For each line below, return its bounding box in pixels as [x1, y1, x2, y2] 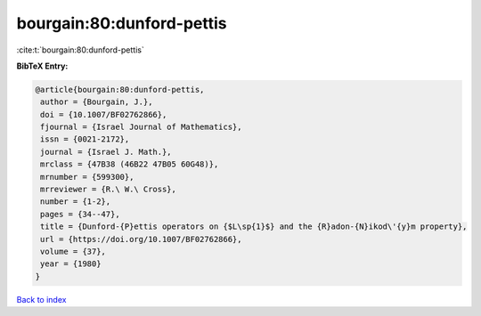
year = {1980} [40, 259, 102, 269]
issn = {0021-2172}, [40, 134, 130, 144]
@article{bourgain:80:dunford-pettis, [35, 85, 205, 94]
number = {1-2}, [40, 197, 111, 207]
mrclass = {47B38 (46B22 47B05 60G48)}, [40, 159, 219, 169]
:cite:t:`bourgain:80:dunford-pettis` [16, 45, 144, 55]
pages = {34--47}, [40, 209, 120, 219]
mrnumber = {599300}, [40, 172, 135, 182]
